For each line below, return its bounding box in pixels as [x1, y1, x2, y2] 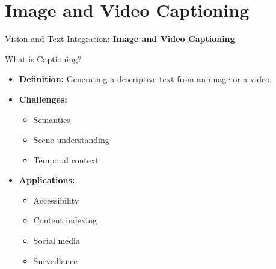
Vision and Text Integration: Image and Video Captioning [5, 32, 235, 45]
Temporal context [33, 153, 99, 166]
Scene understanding [33, 133, 109, 146]
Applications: [19, 174, 75, 186]
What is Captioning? [5, 52, 82, 65]
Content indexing [33, 214, 97, 226]
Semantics [33, 113, 70, 125]
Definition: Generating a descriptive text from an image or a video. [19, 73, 272, 85]
